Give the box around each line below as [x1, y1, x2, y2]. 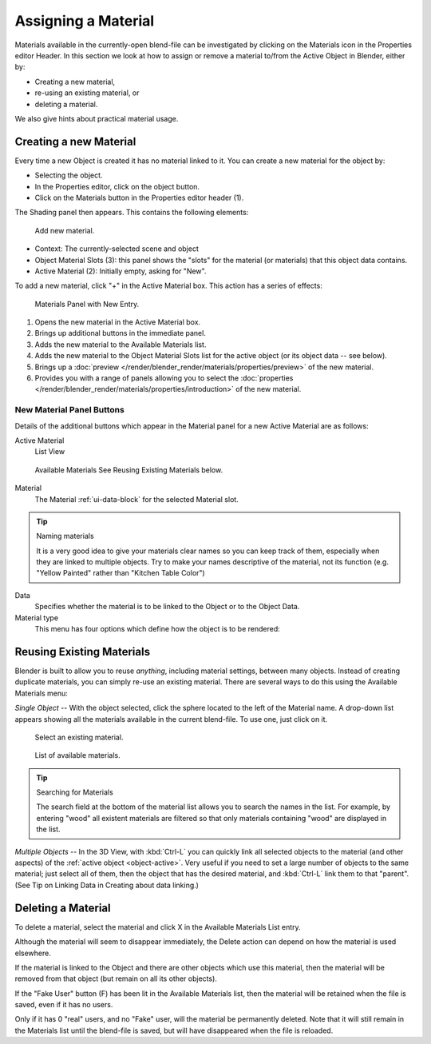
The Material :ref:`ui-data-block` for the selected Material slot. [34, 494, 239, 504]
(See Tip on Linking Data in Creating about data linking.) [14, 880, 200, 890]
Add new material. [34, 225, 95, 235]
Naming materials [36, 532, 95, 541]
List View [34, 447, 65, 456]
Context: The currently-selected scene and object [34, 244, 199, 253]
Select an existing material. [34, 732, 124, 742]
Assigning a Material [14, 12, 155, 30]
